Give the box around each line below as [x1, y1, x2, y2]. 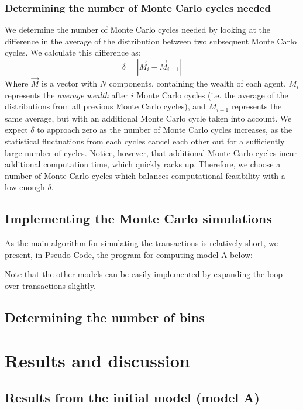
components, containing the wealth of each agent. [109, 77, 286, 89]
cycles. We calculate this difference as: [5, 46, 141, 58]
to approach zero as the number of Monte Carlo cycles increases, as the [37, 123, 292, 136]
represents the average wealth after [5, 88, 129, 101]
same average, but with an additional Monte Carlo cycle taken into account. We [5, 112, 292, 124]
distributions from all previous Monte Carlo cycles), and [5, 100, 206, 112]
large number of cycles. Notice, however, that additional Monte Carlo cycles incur [5, 146, 298, 159]
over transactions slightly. [5, 280, 96, 291]
